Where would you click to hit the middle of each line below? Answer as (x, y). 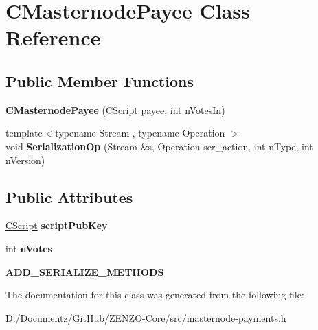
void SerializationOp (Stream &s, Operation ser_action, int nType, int (159, 146)
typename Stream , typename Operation (140, 133)
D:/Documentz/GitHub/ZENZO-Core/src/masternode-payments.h (146, 317)
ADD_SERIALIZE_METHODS (85, 271)
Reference (53, 37)
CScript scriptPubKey (57, 225)
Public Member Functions (100, 81)
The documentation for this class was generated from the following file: (155, 295)
